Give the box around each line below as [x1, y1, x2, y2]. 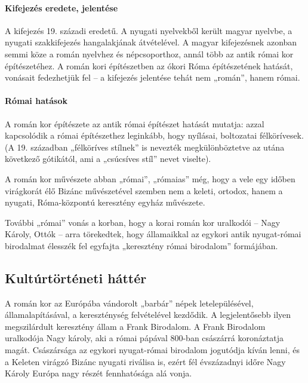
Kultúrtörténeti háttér [5, 268, 147, 287]
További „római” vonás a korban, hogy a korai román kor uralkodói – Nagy [5, 216, 281, 228]
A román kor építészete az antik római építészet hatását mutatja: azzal [5, 117, 264, 130]
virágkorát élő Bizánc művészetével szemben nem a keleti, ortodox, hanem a [5, 184, 283, 197]
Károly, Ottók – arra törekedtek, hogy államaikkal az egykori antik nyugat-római [5, 228, 301, 240]
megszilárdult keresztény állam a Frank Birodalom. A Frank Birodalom [5, 320, 266, 332]
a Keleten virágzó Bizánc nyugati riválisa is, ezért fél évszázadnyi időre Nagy [5, 355, 286, 367]
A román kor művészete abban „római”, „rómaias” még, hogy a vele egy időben [5, 172, 295, 185]
